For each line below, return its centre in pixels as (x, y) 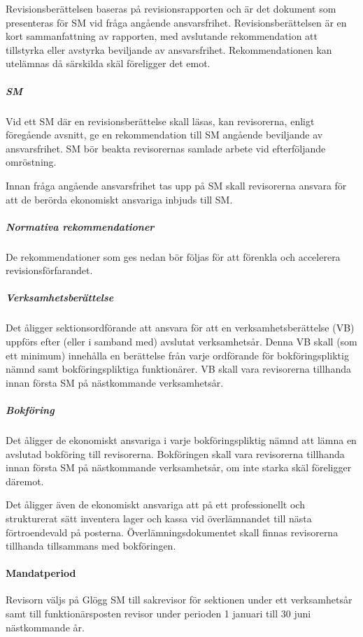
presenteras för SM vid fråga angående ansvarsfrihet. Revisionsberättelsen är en (176, 22)
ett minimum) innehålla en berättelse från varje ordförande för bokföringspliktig (177, 355)
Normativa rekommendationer (80, 226)
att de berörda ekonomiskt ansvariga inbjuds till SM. (119, 199)
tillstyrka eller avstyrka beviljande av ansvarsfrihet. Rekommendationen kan (169, 49)
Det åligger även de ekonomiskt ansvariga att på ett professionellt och (155, 504)
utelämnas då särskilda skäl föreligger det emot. (108, 63)
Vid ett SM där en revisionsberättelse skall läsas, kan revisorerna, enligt (160, 121)
